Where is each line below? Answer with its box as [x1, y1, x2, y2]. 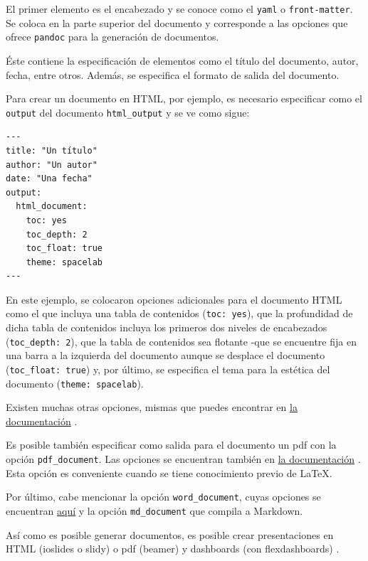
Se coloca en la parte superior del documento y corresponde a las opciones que [6, 15, 348, 30]
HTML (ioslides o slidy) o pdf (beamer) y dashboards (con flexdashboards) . [6, 541, 340, 556]
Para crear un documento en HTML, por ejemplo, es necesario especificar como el [6, 91, 362, 106]
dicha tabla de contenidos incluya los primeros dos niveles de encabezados [6, 320, 327, 335]
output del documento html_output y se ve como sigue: [6, 105, 250, 119]
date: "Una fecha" [6, 173, 93, 184]
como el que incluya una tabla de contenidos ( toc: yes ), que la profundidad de [6, 306, 353, 321]
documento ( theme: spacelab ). [6, 375, 144, 390]
